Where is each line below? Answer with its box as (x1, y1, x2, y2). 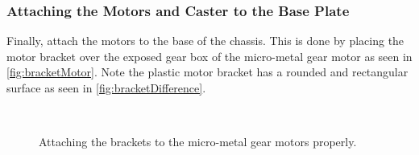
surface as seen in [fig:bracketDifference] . (6, 80, 206, 96)
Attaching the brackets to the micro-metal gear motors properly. (39, 133, 357, 150)
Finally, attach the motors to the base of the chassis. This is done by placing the (6, 32, 404, 49)
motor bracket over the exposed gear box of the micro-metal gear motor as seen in (6, 47, 413, 64)
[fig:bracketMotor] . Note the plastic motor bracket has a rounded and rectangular (6, 63, 409, 80)
